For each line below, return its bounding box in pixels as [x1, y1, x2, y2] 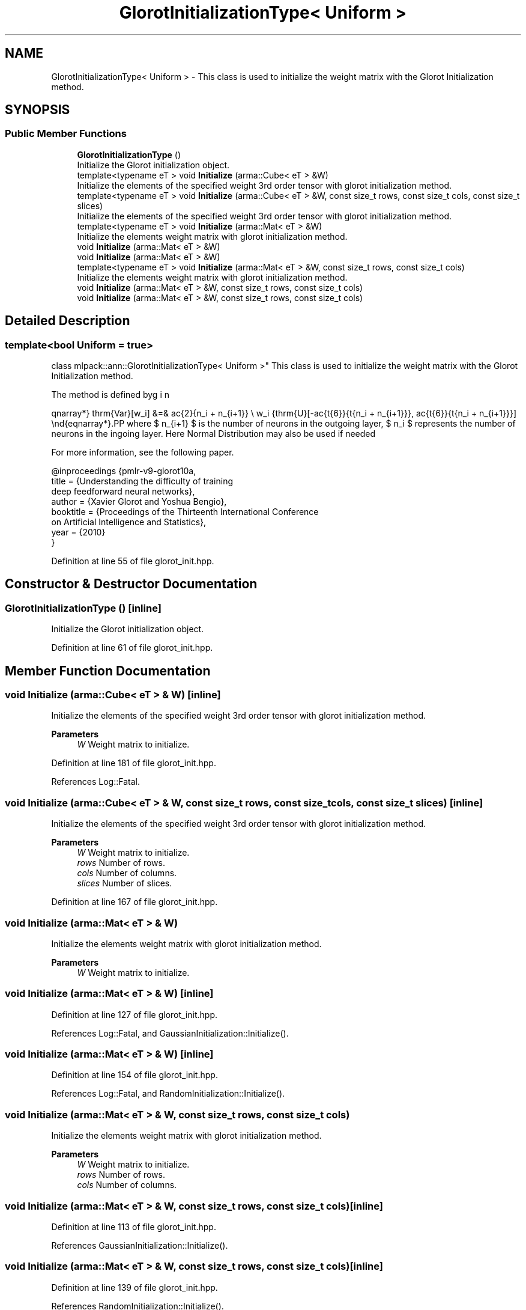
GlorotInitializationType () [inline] [5, 602, 162, 614]
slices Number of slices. [77, 878, 172, 889]
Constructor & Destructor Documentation [5, 576, 258, 592]
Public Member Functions [5, 127, 127, 140]
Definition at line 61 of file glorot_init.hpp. [51, 642, 213, 653]
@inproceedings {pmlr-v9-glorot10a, [51, 466, 196, 477]
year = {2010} [51, 527, 106, 538]
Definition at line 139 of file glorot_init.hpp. [51, 1282, 218, 1293]
